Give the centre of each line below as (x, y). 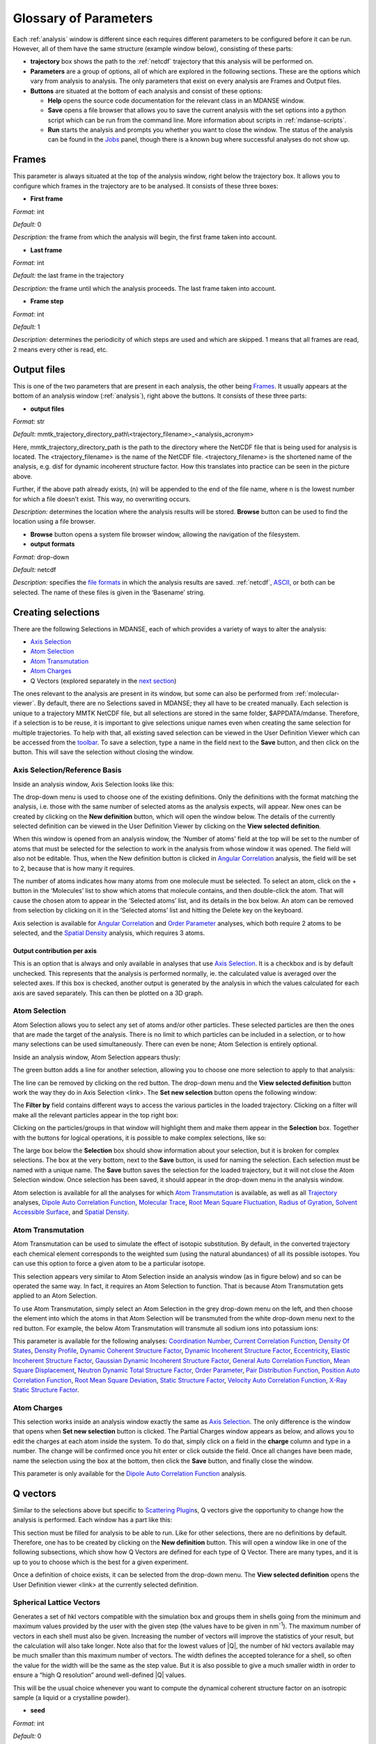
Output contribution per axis (55, 950)
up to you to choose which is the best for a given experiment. (101, 1562)
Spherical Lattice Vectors (57, 1602)
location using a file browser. (54, 521)
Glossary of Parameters (83, 18)
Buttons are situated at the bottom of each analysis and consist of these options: (146, 91)
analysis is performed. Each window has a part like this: (93, 1520)
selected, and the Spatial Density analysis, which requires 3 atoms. (109, 933)
